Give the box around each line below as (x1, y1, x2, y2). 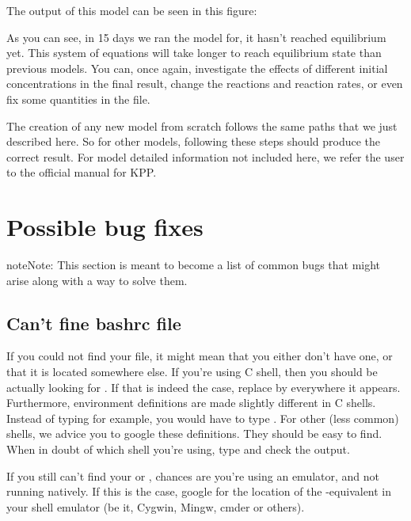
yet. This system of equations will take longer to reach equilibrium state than (6, 44, 382, 61)
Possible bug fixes (6, 211, 204, 243)
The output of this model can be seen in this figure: (6, 2, 257, 18)
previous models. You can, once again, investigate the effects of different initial (6, 59, 388, 76)
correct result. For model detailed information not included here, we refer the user (6, 148, 405, 165)
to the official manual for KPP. (6, 164, 157, 181)
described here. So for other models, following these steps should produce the (6, 133, 380, 150)
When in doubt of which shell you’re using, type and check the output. (6, 441, 350, 458)
